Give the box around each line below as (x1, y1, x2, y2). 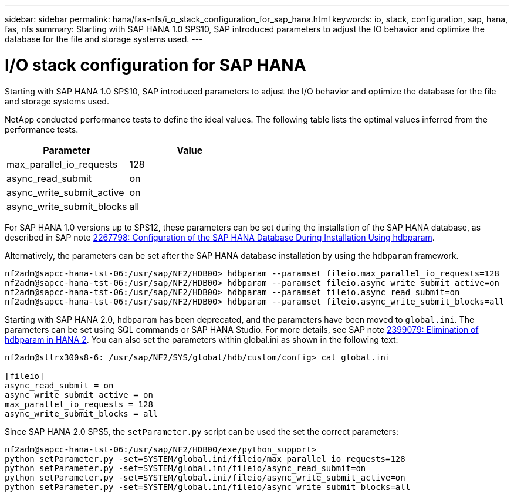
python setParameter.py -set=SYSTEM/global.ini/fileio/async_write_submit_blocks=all (5, 482, 411, 492)
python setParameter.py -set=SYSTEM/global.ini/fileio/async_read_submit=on (5, 463, 366, 473)
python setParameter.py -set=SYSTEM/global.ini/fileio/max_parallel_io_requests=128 (5, 454, 405, 464)
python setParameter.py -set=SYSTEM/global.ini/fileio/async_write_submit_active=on (5, 472, 405, 482)
